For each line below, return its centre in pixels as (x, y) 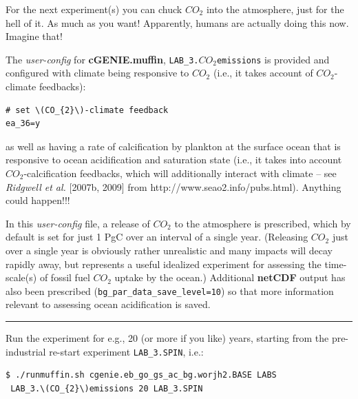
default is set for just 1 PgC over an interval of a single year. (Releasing (157, 237)
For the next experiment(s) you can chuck (94, 9)
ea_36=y (23, 124)
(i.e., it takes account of (263, 73)
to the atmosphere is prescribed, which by (263, 223)
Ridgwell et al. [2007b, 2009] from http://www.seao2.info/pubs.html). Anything (173, 186)
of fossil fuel (65, 277)
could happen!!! (38, 200)
